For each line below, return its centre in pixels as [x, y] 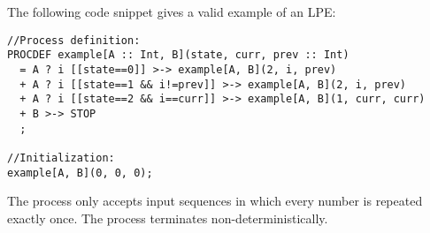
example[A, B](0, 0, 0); [80, 173]
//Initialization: [61, 158]
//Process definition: [74, 40]
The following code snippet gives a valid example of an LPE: [172, 11]
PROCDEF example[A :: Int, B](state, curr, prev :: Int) [178, 55]
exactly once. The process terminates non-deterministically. [168, 218]
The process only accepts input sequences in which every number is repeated [215, 201]
